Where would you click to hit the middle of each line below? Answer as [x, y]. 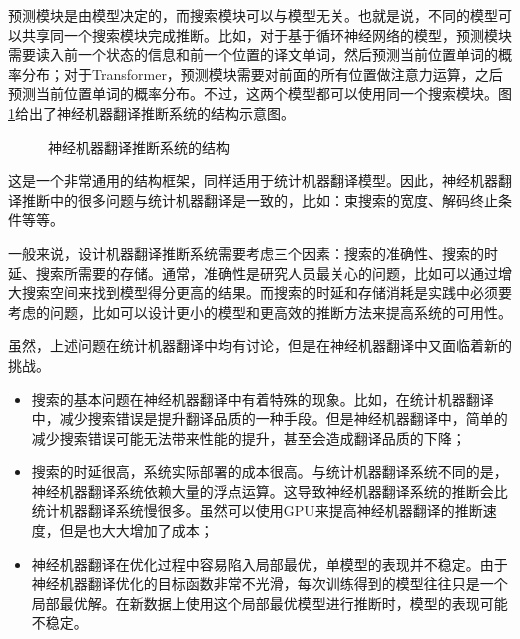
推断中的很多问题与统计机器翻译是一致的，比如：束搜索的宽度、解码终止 [259, 199]
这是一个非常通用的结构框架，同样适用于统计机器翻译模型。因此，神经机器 [253, 180]
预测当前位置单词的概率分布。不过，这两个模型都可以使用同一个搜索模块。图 [260, 93]
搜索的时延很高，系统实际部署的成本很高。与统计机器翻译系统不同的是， [269, 471]
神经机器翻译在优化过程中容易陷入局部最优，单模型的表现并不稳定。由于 [269, 563]
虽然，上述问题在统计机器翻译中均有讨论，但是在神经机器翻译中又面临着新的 [260, 345]
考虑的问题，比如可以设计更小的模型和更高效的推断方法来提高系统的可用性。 [260, 311]
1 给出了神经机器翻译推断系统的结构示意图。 [151, 112]
